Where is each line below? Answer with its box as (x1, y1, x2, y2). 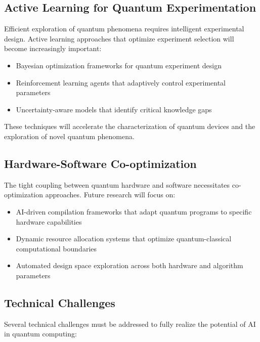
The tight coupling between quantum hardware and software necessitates (4, 179, 230, 190)
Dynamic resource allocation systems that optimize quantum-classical (16, 233, 232, 244)
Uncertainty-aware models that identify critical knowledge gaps (16, 104, 212, 114)
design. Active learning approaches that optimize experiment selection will (4, 33, 234, 44)
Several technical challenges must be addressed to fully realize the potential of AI (4, 318, 256, 329)
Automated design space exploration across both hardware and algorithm (16, 260, 243, 271)
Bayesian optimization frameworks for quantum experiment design (16, 60, 222, 70)
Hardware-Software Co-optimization (4, 155, 197, 171)
